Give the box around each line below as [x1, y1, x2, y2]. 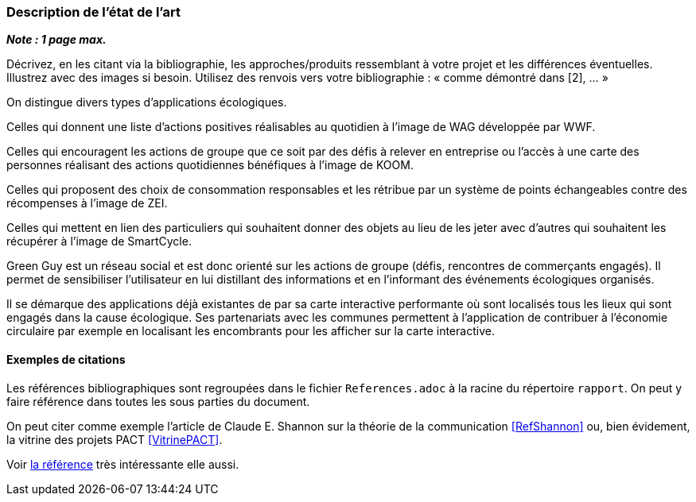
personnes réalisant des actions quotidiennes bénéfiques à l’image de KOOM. [6, 158, 414, 172]
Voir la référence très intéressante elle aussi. [6, 457, 239, 471]
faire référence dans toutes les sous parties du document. [6, 394, 310, 408]
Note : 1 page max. [6, 33, 107, 47]
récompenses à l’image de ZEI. [6, 196, 168, 210]
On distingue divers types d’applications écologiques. [6, 95, 287, 110]
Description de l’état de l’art [6, 4, 181, 20]
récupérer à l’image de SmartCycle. [6, 234, 192, 249]
